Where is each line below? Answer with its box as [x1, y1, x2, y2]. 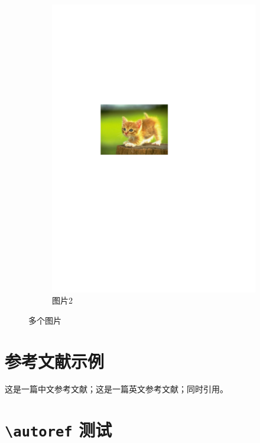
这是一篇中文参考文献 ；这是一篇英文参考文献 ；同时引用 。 [5, 383, 228, 395]
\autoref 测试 [5, 418, 112, 442]
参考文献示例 [5, 348, 105, 373]
